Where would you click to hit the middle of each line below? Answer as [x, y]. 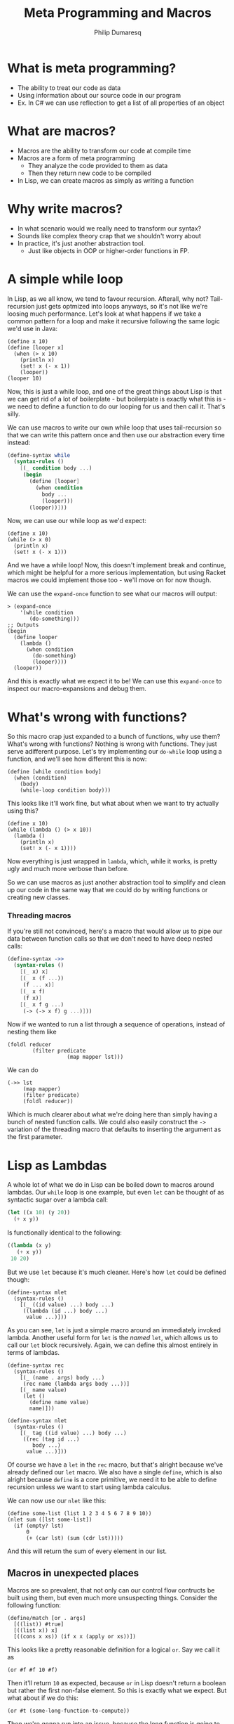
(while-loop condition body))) [66, 790]
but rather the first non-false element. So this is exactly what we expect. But [117, 1690]
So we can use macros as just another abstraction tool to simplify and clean [117, 882]
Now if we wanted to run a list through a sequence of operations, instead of [116, 1024]
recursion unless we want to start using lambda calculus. [89, 1487]
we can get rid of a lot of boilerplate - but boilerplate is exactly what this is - [117, 399]
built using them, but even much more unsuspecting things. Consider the [112, 1597]
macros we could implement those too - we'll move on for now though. [109, 580]
